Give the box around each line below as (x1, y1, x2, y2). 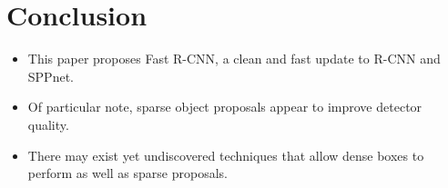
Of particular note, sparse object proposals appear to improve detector (27, 97, 423, 116)
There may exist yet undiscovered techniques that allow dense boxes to (27, 145, 424, 164)
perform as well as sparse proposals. (27, 163, 228, 183)
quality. (27, 114, 69, 134)
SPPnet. (27, 66, 74, 85)
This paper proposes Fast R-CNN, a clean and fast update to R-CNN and (27, 49, 441, 68)
